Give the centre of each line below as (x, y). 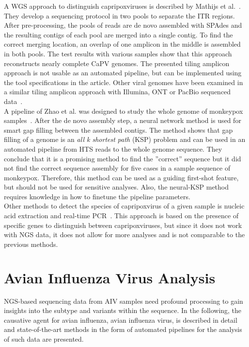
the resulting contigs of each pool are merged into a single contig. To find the (118, 34)
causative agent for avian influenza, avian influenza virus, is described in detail (121, 320)
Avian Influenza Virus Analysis (110, 277)
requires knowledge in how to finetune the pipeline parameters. (97, 196)
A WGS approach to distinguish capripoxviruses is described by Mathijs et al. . (122, 6)
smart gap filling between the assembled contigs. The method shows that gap (118, 130)
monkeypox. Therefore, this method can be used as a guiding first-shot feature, (121, 177)
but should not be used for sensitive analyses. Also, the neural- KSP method (117, 187)
